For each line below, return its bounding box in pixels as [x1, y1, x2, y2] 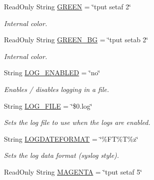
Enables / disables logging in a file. [4, 84, 109, 94]
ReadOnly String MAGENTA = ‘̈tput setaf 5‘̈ [4, 166, 142, 177]
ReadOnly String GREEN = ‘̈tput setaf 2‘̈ [4, 1, 131, 11]
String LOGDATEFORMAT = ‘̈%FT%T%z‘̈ [4, 133, 138, 144]
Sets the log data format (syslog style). [4, 150, 119, 160]
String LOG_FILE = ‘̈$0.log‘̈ [4, 100, 92, 111]
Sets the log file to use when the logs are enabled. [4, 117, 151, 127]
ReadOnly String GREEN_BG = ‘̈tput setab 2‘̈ [4, 34, 148, 45]
